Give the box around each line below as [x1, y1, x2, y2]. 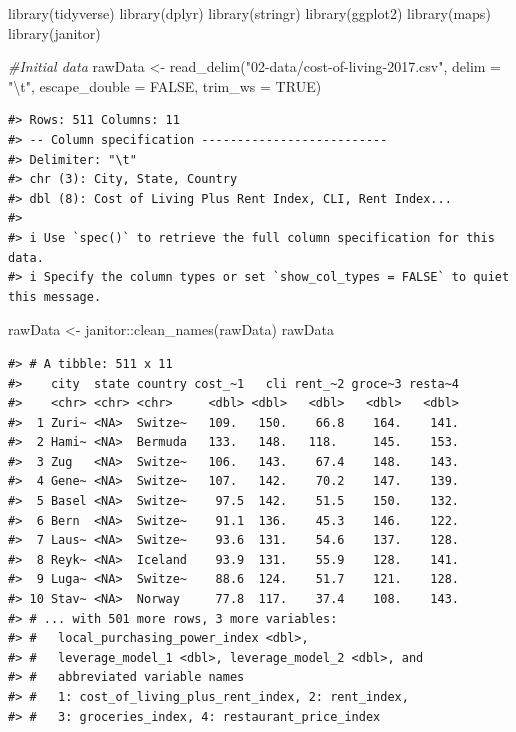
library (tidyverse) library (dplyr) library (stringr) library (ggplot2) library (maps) [8, 3, 491, 23]
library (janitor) [8, 22, 101, 43]
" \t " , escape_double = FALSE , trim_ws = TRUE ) [8, 75, 322, 96]
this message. [8, 289, 102, 304]
